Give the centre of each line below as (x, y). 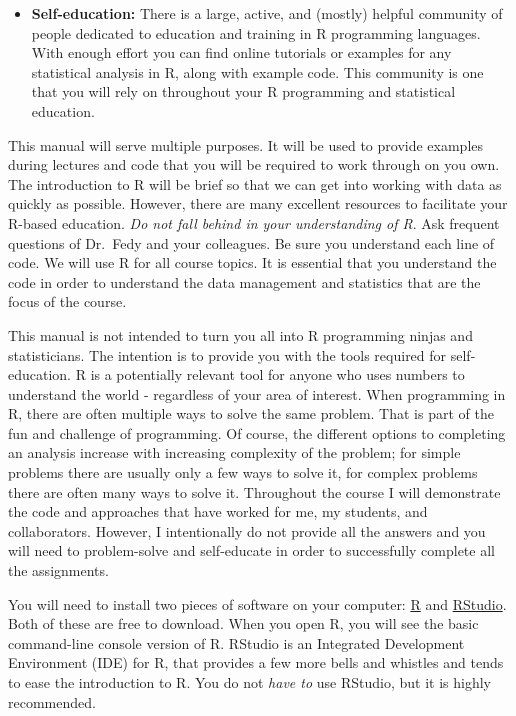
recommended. (52, 701)
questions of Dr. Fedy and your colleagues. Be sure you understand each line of (251, 242)
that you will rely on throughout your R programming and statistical (243, 91)
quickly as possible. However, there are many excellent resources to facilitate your (258, 203)
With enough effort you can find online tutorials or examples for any (241, 52)
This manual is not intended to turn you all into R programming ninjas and (240, 334)
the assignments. (58, 570)
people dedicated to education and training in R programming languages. (256, 32)
